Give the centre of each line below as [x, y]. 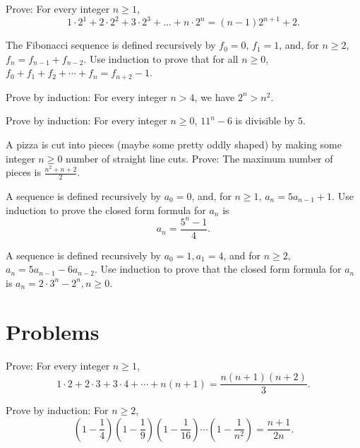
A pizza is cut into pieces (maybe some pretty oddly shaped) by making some [174, 144]
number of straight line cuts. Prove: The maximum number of [199, 158]
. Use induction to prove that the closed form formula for [218, 269]
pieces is [23, 172]
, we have [215, 96]
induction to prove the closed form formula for [106, 210]
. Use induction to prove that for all [161, 58]
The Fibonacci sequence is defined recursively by [111, 45]
